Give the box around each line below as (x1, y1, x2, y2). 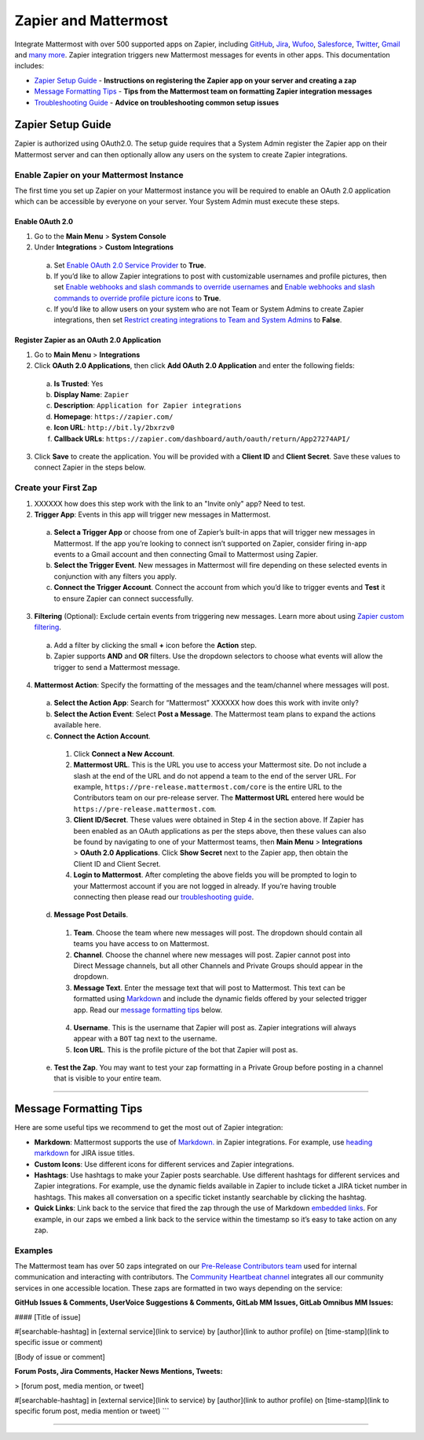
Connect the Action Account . (53, 731, 151, 741)
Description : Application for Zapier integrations (53, 401, 243, 411)
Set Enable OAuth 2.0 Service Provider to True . (53, 260, 207, 270)
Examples (14, 1245, 53, 1256)
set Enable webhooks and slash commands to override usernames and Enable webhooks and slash (53, 282, 375, 292)
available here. (53, 720, 101, 730)
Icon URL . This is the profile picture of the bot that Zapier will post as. (73, 1044, 298, 1054)
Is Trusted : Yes (53, 378, 104, 389)
